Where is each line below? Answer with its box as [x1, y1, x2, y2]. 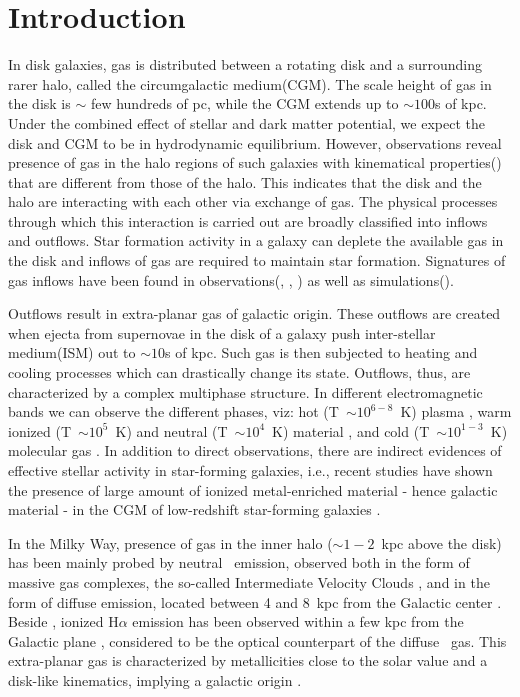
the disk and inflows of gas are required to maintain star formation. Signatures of [8, 250, 506, 271]
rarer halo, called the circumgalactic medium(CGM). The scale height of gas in [8, 73, 492, 94]
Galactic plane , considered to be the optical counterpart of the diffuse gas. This [8, 630, 507, 651]
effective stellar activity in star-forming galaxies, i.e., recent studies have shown [8, 460, 493, 480]
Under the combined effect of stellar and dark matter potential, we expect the [8, 112, 485, 133]
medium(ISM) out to [8, 342, 136, 363]
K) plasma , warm [400, 401, 512, 422]
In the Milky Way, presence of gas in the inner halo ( [8, 532, 333, 553]
